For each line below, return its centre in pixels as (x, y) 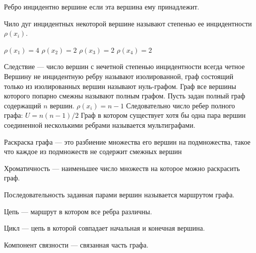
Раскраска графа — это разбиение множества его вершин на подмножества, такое (127, 141)
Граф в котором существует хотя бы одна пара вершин (163, 115)
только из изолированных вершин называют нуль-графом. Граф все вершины (120, 86)
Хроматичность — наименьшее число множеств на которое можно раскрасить (122, 168)
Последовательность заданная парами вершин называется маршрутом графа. (119, 194)
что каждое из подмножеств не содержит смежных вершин (93, 151)
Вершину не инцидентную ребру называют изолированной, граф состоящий (119, 76)
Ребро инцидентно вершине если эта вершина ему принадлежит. (102, 6)
